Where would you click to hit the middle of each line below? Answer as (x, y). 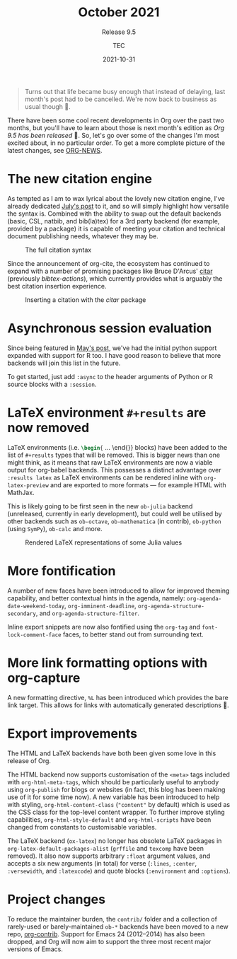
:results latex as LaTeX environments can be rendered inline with (105, 477)
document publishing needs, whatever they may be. (83, 236)
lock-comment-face (34, 635)
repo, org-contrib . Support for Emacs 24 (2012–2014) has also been (106, 934)
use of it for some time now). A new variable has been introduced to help (114, 797)
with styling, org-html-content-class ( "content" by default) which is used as (119, 804)
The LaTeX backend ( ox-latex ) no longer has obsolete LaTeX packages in (115, 841)
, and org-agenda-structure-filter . (88, 613)
